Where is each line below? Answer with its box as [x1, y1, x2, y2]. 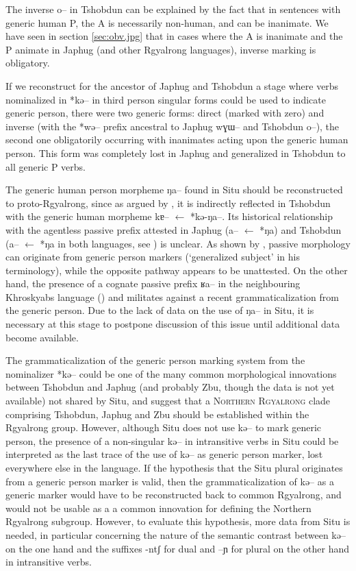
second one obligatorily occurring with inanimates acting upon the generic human [5, 132, 348, 147]
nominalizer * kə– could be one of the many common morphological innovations [5, 366, 337, 380]
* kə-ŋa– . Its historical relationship [190, 209, 333, 223]
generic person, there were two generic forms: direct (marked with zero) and [5, 106, 325, 120]
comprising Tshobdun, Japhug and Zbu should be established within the [5, 406, 309, 421]
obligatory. [5, 56, 50, 70]
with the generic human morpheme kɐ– [5, 209, 169, 223]
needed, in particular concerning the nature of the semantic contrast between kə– [5, 527, 346, 542]
